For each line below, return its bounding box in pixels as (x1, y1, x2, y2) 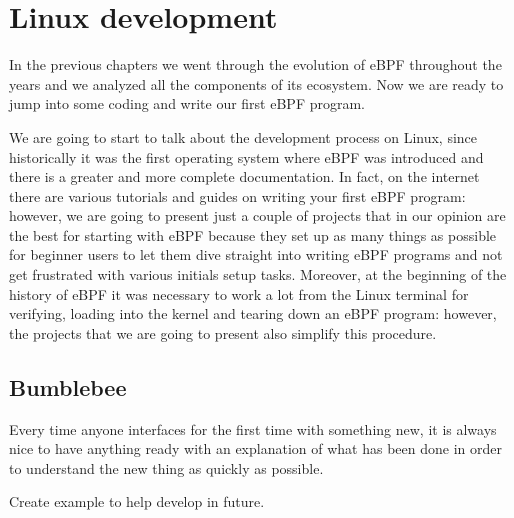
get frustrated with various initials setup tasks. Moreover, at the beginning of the (9, 264, 507, 285)
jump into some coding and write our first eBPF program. (9, 93, 366, 114)
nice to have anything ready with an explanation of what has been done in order (9, 438, 502, 459)
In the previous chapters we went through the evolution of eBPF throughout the (9, 54, 502, 75)
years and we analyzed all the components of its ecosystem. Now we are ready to (9, 73, 504, 94)
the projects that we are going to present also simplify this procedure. (9, 322, 437, 343)
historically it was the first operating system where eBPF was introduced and (9, 146, 484, 167)
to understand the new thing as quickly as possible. (9, 457, 324, 478)
